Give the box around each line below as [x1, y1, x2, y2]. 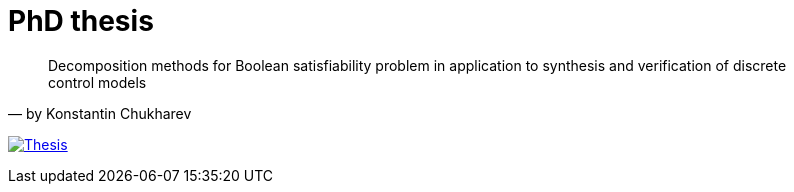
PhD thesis [8, 4, 154, 38]
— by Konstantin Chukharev [8, 104, 192, 122]
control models [48, 73, 147, 91]
